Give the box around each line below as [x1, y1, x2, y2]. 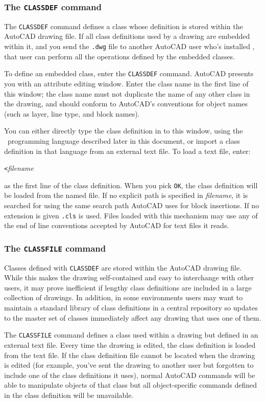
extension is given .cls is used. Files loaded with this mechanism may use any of [4, 210, 258, 220]
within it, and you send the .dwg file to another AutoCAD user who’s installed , [4, 41, 255, 52]
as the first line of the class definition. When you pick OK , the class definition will [4, 180, 258, 190]
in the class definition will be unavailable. [4, 389, 134, 400]
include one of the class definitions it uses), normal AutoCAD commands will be [4, 369, 255, 380]
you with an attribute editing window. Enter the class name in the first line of [4, 78, 249, 88]
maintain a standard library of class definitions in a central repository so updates [4, 302, 258, 313]
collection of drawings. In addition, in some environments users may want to [4, 292, 243, 303]
